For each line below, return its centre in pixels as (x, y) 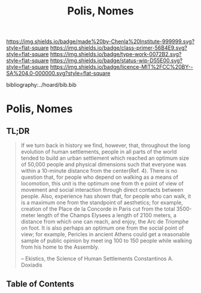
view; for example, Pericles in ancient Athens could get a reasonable (105, 234)
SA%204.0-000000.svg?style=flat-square (58, 74)
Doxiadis (32, 265)
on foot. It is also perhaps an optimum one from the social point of (102, 228)
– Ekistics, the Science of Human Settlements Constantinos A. (97, 259)
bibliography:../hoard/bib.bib (41, 85)
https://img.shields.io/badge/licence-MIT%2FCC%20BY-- (121, 67)
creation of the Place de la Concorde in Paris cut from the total (98, 209)
